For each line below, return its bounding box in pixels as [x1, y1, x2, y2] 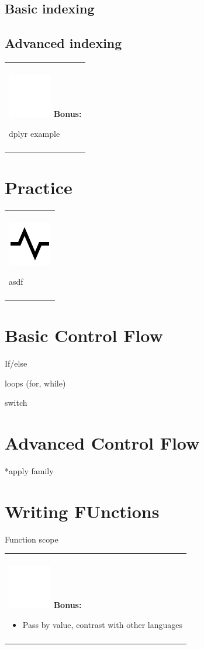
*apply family [5, 465, 54, 477]
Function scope [5, 533, 58, 545]
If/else [5, 357, 27, 370]
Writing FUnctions [5, 499, 160, 523]
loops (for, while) [5, 377, 66, 389]
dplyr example [9, 127, 60, 139]
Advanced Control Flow [5, 431, 200, 455]
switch [5, 396, 27, 409]
